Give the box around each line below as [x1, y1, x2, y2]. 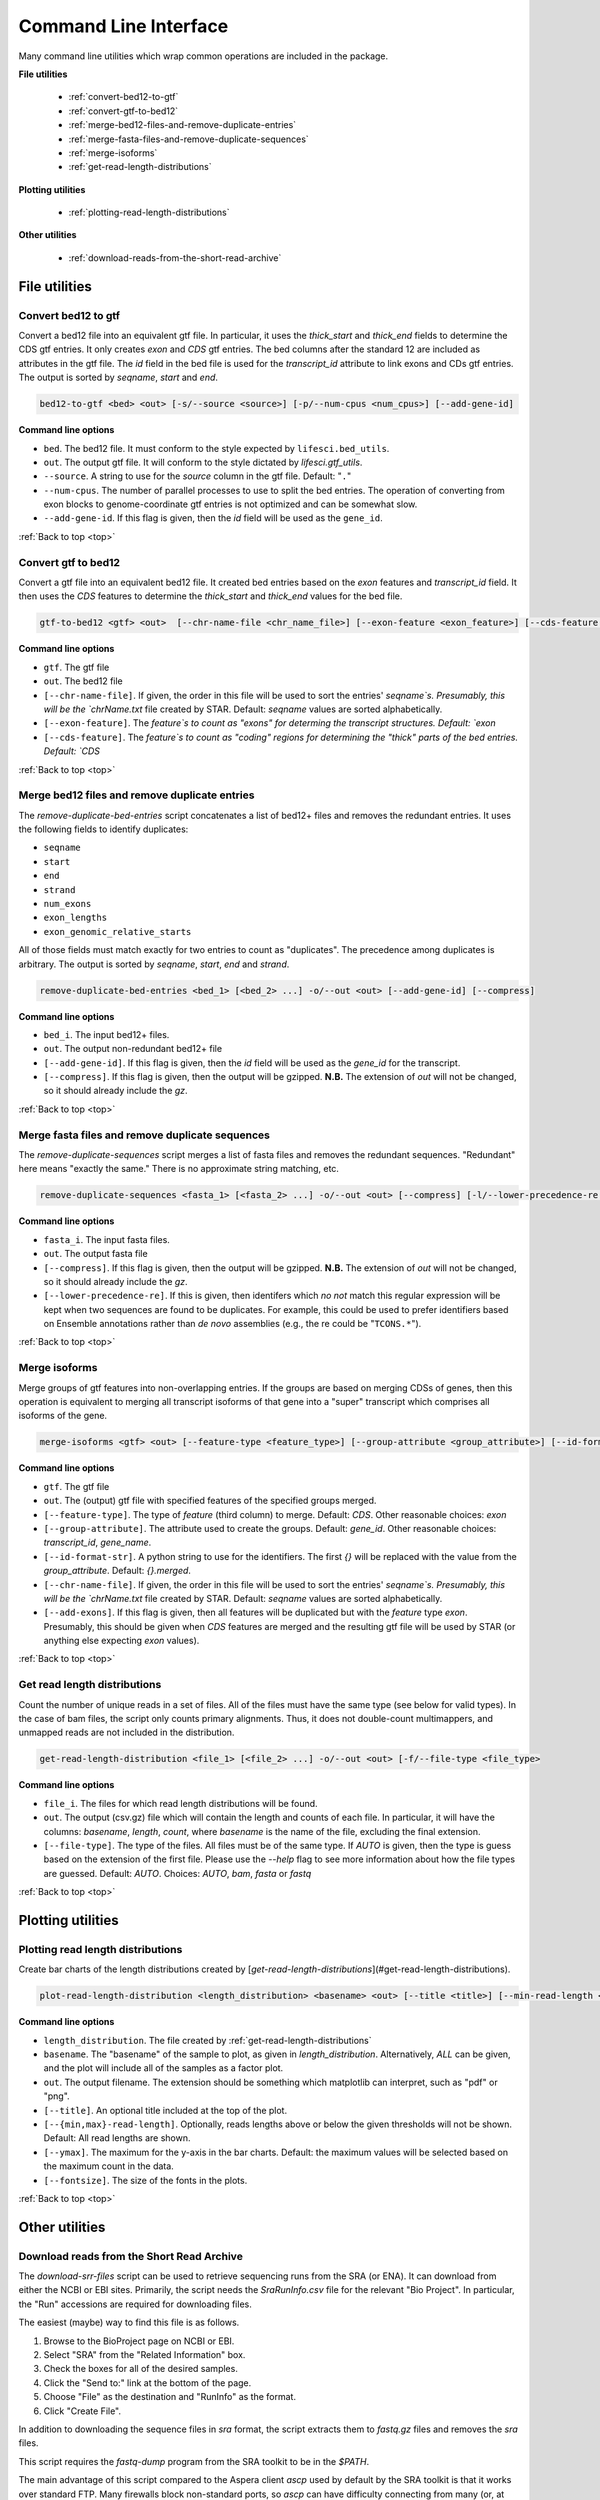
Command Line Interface [18, 15, 229, 37]
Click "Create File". [43, 2405, 122, 2417]
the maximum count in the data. [43, 2160, 174, 2172]
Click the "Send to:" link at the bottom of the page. [43, 2376, 252, 2389]
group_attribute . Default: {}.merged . [43, 1565, 192, 1577]
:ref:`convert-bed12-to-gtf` [68, 91, 179, 103]
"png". [43, 2090, 70, 2102]
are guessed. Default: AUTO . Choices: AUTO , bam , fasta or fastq [43, 1867, 312, 1879]
